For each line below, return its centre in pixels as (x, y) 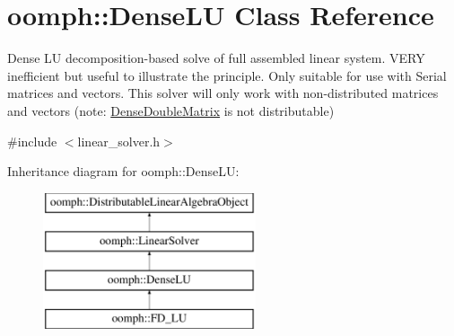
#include (32, 141)
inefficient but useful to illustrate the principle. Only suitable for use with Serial (227, 75)
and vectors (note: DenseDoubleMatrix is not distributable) (171, 110)
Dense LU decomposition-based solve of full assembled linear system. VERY (216, 58)
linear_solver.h (119, 141)
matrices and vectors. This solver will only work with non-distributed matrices (223, 93)
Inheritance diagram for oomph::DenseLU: (123, 171)
